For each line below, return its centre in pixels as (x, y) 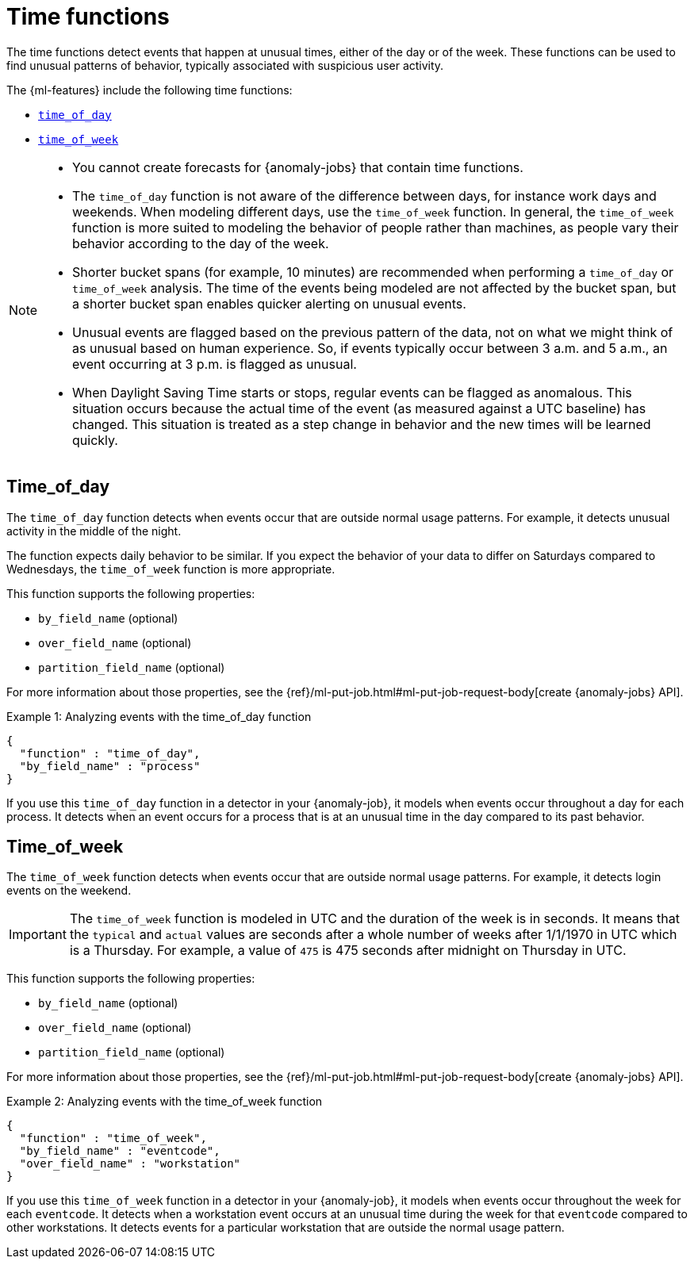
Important (38, 935)
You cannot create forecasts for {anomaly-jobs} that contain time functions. (298, 167)
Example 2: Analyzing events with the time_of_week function (165, 1102)
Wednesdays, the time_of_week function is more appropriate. (171, 569)
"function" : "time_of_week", (113, 1138)
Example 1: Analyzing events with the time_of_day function (159, 716)
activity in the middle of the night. (94, 531)
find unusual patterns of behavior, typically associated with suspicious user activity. (225, 65)
